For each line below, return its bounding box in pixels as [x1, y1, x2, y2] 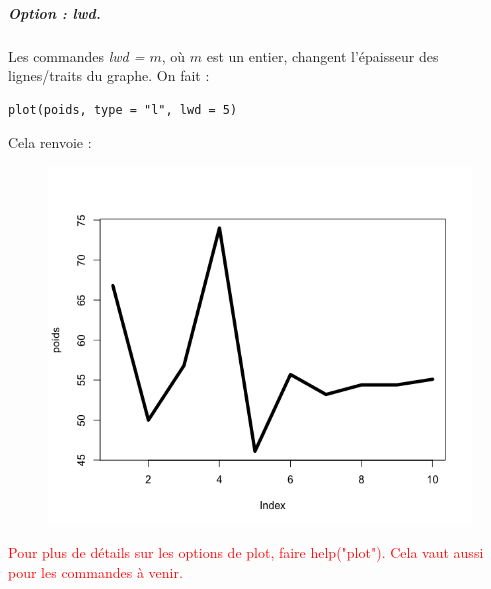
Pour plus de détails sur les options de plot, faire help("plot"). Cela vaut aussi [8, 542, 484, 563]
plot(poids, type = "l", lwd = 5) [8, 102, 238, 117]
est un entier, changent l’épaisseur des [206, 45, 439, 66]
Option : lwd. [8, 2, 101, 23]
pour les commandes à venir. [8, 561, 183, 582]
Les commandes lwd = [8, 45, 145, 66]
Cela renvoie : [8, 132, 92, 153]
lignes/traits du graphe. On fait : [8, 65, 210, 86]
